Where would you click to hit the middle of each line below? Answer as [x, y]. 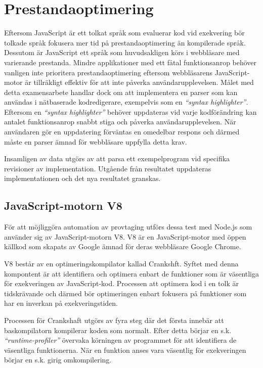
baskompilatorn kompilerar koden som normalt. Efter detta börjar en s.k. [118, 330]
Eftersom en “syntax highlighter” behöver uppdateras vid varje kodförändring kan [130, 111]
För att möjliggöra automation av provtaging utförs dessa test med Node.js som [128, 227]
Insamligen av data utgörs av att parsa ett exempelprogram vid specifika [117, 158]
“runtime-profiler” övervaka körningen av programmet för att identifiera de [120, 340]
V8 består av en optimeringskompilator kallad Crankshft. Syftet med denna [121, 264]
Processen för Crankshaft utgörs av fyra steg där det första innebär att [114, 320]
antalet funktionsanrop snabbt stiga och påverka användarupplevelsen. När [120, 122]
